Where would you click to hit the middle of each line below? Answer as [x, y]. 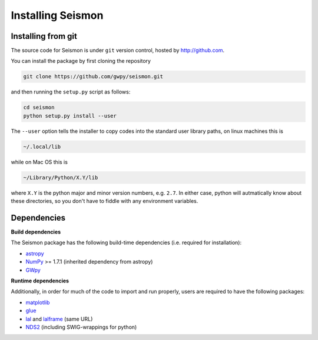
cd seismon [39, 108]
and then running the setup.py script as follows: [71, 92]
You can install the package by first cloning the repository [81, 61]
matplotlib [38, 302]
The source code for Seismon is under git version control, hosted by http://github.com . [118, 51]
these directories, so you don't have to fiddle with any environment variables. [105, 201]
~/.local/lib [42, 146]
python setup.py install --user [70, 116]
